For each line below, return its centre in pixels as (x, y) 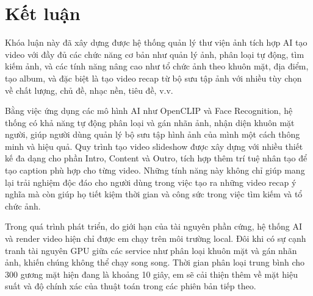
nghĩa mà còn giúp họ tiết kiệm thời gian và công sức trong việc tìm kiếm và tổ (154, 194)
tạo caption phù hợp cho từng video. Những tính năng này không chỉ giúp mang (155, 170)
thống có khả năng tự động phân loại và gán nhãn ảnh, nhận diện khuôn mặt (150, 122)
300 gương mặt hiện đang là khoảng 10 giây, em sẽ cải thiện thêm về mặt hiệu (151, 274)
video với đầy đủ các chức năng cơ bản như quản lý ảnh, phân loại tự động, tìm (155, 54)
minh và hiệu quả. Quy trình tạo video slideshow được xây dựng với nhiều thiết (154, 146)
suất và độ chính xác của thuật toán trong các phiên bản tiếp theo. (131, 286)
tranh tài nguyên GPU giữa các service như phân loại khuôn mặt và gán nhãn (151, 250)
